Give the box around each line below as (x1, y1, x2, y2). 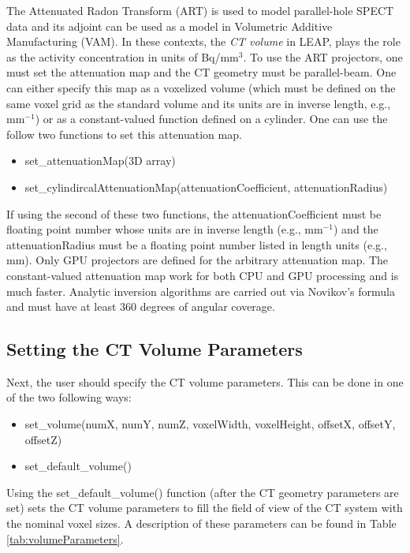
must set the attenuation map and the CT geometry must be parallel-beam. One (6, 64, 397, 80)
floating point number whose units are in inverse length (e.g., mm (6, 221, 323, 237)
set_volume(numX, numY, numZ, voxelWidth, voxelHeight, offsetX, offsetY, (24, 416, 396, 432)
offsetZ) (24, 431, 62, 447)
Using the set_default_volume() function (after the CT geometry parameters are (6, 484, 399, 500)
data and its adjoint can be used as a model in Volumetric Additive (6, 17, 333, 34)
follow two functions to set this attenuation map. (6, 125, 242, 142)
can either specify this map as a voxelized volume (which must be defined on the (6, 79, 396, 95)
